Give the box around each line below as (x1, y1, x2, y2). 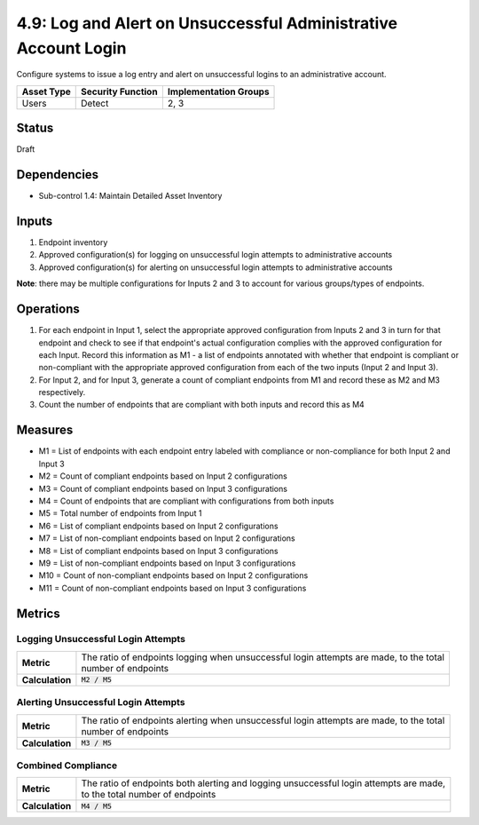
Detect (81, 97, 109, 109)
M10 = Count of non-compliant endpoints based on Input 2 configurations (38, 570, 309, 581)
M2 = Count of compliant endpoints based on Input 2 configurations (38, 471, 287, 481)
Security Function (81, 85, 159, 98)
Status (16, 121, 54, 136)
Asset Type (21, 85, 71, 98)
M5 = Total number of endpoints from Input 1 (38, 508, 202, 519)
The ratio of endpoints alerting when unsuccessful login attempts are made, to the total (81, 714, 445, 726)
